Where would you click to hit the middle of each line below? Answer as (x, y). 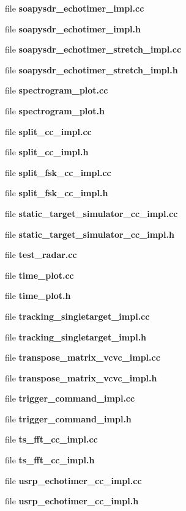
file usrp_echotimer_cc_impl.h (72, 501)
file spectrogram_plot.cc (57, 90)
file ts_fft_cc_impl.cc (51, 439)
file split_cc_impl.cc (48, 131)
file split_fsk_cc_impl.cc (58, 172)
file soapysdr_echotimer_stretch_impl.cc (93, 49)
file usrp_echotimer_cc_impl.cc (73, 480)
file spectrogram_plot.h (55, 110)
